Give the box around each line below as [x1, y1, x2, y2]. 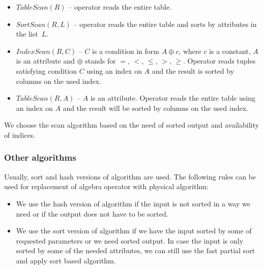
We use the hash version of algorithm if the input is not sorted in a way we [16, 198, 250, 208]
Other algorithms [4, 151, 76, 164]
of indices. [4, 129, 36, 140]
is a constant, [209, 45, 251, 56]
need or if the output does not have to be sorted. [16, 208, 168, 219]
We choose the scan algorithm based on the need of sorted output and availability [4, 119, 259, 130]
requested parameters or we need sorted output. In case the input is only [16, 235, 244, 246]
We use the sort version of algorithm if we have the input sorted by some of [16, 225, 252, 236]
